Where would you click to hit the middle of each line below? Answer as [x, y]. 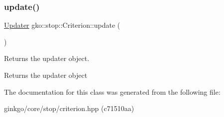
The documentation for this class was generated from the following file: [112, 91]
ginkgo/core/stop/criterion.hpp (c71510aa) [69, 108]
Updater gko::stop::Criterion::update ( [62, 25]
